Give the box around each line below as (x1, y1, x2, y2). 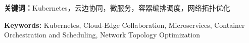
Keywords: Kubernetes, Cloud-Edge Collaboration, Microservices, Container (4, 19, 245, 30)
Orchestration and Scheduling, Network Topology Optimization (4, 29, 200, 40)
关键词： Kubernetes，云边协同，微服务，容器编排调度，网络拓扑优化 (4, 3, 230, 13)
